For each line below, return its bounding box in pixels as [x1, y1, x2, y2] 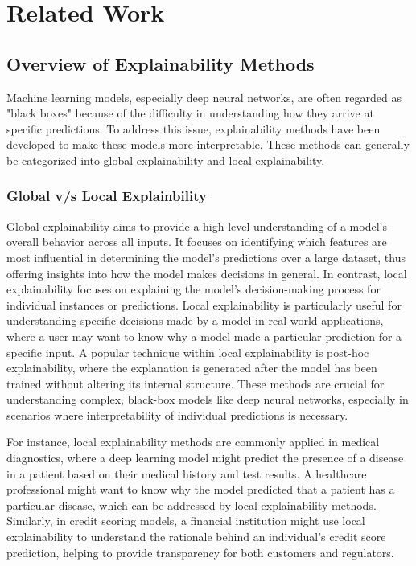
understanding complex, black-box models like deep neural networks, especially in [6, 391, 409, 408]
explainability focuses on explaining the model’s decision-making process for [6, 281, 381, 297]
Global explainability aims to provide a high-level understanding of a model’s [6, 217, 387, 234]
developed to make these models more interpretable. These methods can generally [6, 136, 410, 153]
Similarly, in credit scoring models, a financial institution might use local [6, 512, 365, 529]
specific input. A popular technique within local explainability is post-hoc [6, 343, 369, 360]
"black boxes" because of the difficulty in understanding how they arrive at [6, 105, 374, 121]
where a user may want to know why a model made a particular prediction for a [6, 327, 402, 344]
